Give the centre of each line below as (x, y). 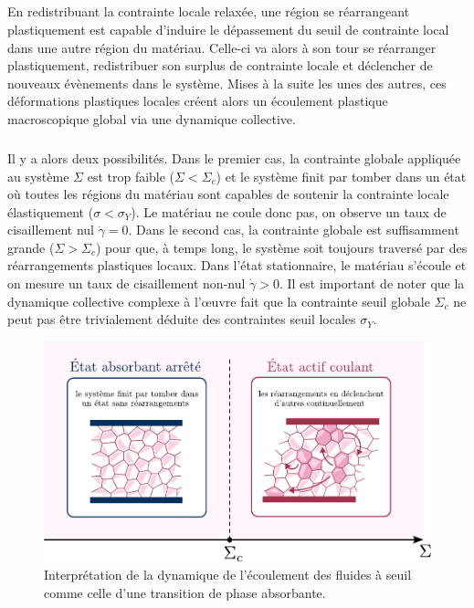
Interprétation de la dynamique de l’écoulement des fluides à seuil (228, 574)
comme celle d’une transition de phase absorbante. (185, 592)
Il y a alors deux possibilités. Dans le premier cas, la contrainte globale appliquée (234, 157)
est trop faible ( (131, 176)
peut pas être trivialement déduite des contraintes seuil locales (182, 319)
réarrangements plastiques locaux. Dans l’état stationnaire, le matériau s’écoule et (237, 265)
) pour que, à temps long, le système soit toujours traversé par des (281, 247)
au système (38, 176)
